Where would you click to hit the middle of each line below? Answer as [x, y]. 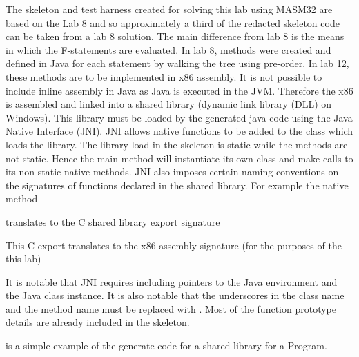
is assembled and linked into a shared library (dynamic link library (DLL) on [169, 104]
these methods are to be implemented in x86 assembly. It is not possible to [164, 76]
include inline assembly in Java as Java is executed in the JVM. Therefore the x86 [179, 90]
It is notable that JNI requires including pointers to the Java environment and [172, 281]
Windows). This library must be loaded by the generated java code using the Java [179, 117]
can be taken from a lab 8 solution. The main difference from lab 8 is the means [175, 36]
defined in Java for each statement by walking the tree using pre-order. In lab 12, [177, 63]
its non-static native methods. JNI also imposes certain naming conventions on [172, 172]
